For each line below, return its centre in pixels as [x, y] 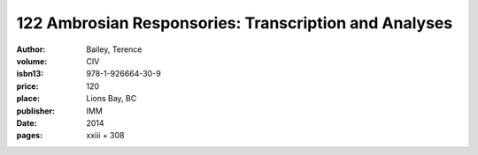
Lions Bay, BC [112, 99]
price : [27, 86]
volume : [32, 61]
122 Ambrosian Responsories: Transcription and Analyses [235, 23]
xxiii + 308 [105, 136]
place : [28, 99]
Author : [31, 49]
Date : [27, 122]
